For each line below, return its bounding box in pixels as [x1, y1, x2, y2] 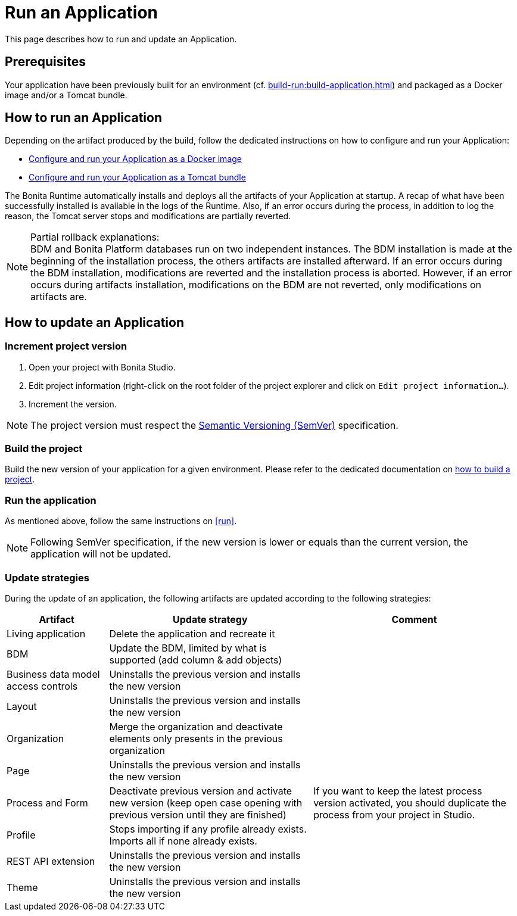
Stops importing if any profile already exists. [109, 822, 307, 835]
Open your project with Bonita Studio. [29, 362, 176, 372]
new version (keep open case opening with [109, 796, 303, 809]
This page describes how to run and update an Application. [5, 33, 237, 44]
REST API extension [7, 855, 95, 867]
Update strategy [173, 613, 248, 625]
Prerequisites [5, 54, 86, 70]
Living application [7, 627, 86, 640]
